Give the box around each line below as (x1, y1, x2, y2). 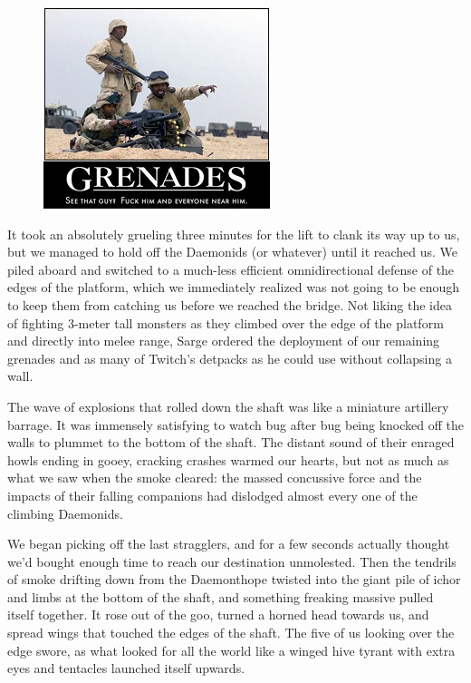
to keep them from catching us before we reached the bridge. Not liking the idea (7, 295, 452, 314)
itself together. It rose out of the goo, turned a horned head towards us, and (7, 605, 429, 624)
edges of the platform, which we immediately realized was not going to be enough (7, 278, 460, 297)
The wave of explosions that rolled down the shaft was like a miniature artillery (7, 396, 449, 415)
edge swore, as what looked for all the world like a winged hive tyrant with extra (7, 640, 456, 659)
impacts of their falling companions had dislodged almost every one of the (7, 485, 418, 504)
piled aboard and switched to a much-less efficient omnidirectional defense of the (7, 259, 455, 278)
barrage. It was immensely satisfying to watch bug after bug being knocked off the (7, 415, 465, 434)
